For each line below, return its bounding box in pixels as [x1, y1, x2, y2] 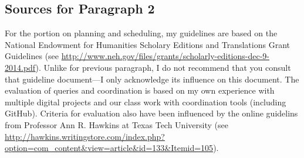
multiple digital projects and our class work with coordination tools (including [5, 95, 286, 108]
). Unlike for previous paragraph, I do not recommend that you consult [35, 61, 291, 73]
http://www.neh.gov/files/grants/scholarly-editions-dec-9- [61, 50, 269, 62]
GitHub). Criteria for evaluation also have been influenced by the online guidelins [5, 107, 298, 119]
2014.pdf [5, 61, 36, 73]
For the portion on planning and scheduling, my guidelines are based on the [5, 27, 278, 39]
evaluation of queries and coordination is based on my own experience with [5, 84, 275, 97]
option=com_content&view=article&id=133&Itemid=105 [5, 142, 214, 154]
